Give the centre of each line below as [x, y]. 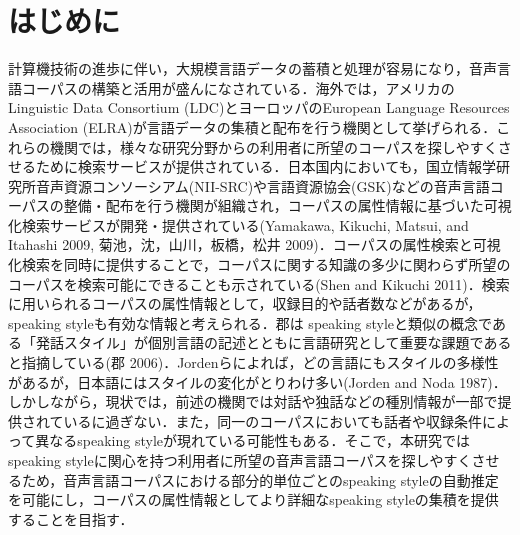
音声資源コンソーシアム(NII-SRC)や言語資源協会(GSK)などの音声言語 [262, 185]
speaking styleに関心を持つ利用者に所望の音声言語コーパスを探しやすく [240, 460]
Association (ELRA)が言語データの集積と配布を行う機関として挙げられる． [252, 126]
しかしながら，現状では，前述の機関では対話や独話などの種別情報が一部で [253, 401]
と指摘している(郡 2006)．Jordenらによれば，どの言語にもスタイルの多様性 [253, 362]
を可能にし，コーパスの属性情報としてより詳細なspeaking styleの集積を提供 [253, 499]
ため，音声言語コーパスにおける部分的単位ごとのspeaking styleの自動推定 [260, 479]
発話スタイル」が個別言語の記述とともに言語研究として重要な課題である [273, 342]
